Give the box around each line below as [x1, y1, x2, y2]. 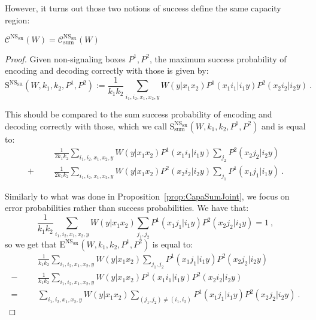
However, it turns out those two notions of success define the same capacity [5, 2, 281, 14]
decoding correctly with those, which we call [5, 119, 167, 132]
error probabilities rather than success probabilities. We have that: [5, 201, 249, 214]
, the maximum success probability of [149, 52, 287, 65]
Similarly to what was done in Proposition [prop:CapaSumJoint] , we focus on [5, 189, 290, 202]
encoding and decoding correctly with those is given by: [5, 64, 209, 77]
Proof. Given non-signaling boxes [5, 52, 126, 65]
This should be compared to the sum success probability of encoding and [5, 108, 272, 120]
